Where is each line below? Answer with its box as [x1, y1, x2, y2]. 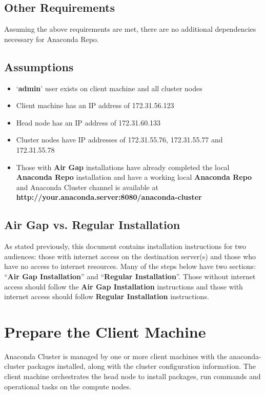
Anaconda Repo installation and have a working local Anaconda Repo [16, 172, 252, 182]
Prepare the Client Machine [4, 321, 206, 342]
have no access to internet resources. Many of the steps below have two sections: [4, 261, 256, 272]
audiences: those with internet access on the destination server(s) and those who [4, 251, 256, 261]
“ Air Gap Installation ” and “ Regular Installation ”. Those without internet [4, 271, 256, 281]
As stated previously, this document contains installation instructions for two [4, 241, 247, 252]
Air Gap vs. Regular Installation [4, 217, 180, 233]
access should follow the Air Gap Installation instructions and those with [4, 281, 243, 292]
